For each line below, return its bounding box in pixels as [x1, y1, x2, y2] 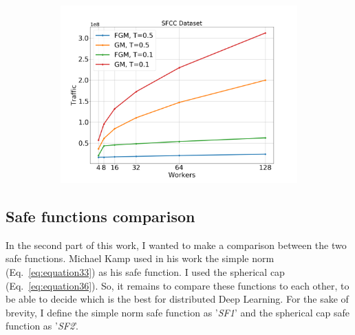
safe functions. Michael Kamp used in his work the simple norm [6, 251, 275, 266]
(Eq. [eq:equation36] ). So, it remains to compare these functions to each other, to [6, 278, 349, 292]
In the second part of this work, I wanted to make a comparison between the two [6, 237, 347, 252]
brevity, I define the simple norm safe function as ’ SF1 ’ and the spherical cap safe [6, 305, 349, 319]
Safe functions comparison [6, 205, 195, 226]
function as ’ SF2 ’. [6, 318, 78, 333]
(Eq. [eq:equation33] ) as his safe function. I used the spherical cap [6, 264, 285, 279]
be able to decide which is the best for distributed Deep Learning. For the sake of [6, 292, 349, 306]
